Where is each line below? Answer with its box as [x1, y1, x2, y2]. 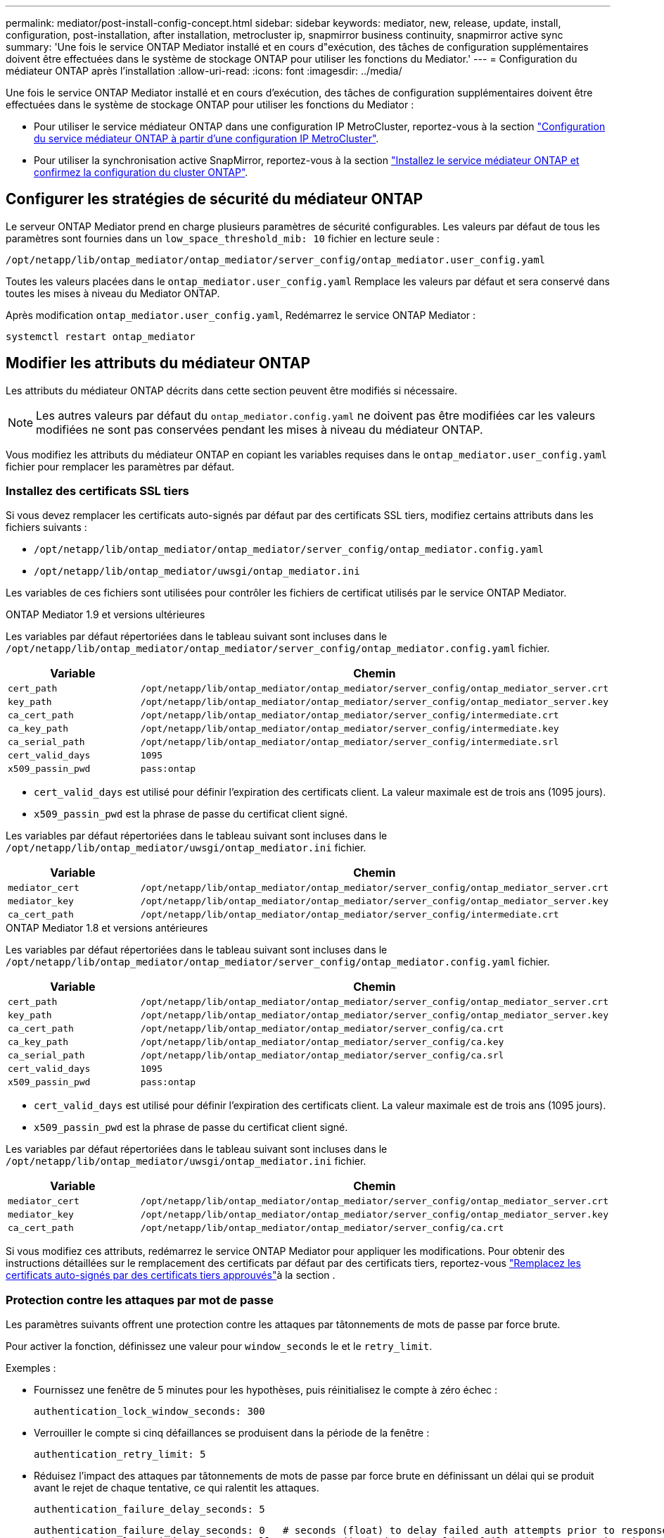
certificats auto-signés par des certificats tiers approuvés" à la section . [6, 1269, 336, 1282]
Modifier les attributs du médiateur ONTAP [6, 354, 311, 373]
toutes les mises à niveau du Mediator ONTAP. [6, 287, 220, 299]
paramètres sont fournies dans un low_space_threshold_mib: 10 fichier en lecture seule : [6, 232, 440, 244]
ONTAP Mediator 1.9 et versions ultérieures [6, 608, 205, 621]
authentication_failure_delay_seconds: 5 [34, 1503, 265, 1515]
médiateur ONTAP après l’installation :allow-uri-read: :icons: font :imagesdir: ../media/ [6, 65, 402, 77]
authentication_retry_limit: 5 [34, 1449, 206, 1461]
